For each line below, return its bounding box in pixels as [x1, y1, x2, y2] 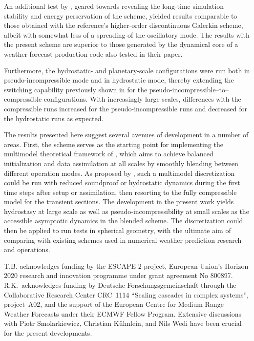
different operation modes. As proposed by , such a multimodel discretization [4, 168, 235, 178]
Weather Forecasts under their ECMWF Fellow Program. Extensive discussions [4, 308, 242, 319]
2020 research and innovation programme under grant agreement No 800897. [4, 270, 233, 280]
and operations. [4, 244, 50, 255]
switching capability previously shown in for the [4, 84, 148, 94]
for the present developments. [4, 328, 92, 338]
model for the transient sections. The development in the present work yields [4, 196, 234, 207]
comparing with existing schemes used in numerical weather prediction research [4, 234, 242, 245]
